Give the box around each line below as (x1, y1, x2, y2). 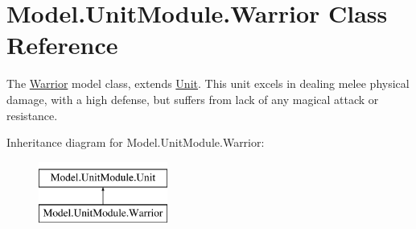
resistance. (6, 106, 58, 123)
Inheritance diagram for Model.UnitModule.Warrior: (6, 134, 265, 151)
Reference (6, 28, 118, 61)
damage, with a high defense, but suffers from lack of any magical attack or (6, 90, 379, 107)
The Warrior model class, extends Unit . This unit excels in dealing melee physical (6, 75, 410, 92)
